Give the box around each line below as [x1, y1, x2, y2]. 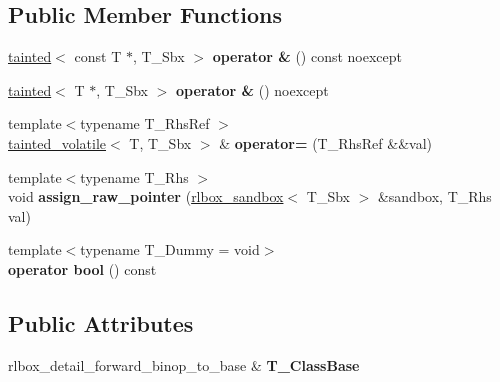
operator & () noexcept [176, 79, 329, 100]
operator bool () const [8, 258, 157, 279]
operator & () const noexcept [212, 46, 403, 67]
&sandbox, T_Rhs [377, 186, 492, 207]
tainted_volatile [8, 132, 107, 153]
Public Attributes [8, 307, 194, 338]
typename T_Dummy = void [80, 239, 260, 260]
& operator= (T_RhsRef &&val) [219, 132, 432, 153]
